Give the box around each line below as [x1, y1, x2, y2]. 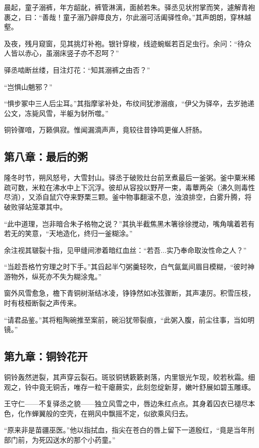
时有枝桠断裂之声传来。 [4, 298, 81, 308]
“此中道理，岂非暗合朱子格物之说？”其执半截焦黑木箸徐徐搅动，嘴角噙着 [4, 218, 241, 228]
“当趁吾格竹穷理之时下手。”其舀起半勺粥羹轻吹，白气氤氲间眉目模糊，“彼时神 [4, 261, 255, 272]
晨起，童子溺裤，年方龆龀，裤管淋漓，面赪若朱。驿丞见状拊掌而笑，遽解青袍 [4, 2, 255, 12]
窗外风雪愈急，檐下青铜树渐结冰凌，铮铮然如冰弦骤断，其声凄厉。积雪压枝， [4, 288, 255, 298]
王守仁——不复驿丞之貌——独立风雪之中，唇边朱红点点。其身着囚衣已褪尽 [4, 398, 248, 409]
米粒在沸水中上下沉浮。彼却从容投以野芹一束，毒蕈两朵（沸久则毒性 [31, 182, 255, 192]
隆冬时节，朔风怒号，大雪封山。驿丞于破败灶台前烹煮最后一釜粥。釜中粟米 [4, 172, 248, 183]
